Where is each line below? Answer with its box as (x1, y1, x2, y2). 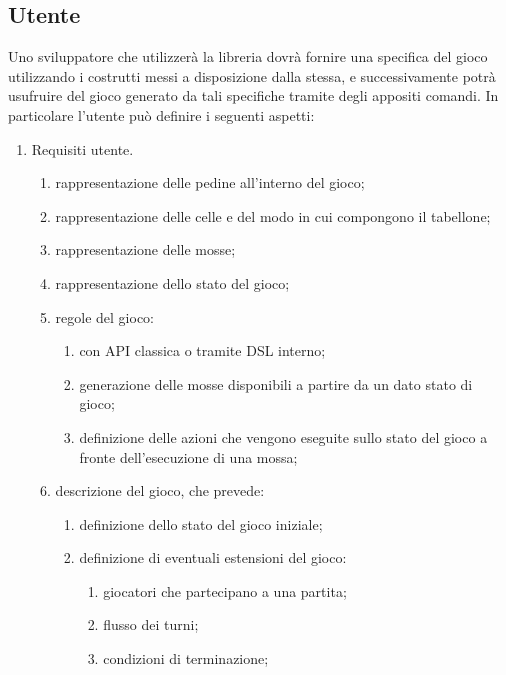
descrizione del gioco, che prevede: (55, 480, 265, 501)
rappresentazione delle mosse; (55, 239, 236, 260)
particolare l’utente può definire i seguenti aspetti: (8, 104, 315, 125)
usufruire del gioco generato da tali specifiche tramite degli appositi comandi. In (8, 85, 499, 106)
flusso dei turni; (103, 614, 199, 635)
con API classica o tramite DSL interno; (79, 340, 326, 361)
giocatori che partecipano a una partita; (103, 580, 347, 601)
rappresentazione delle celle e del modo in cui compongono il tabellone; (55, 205, 491, 226)
